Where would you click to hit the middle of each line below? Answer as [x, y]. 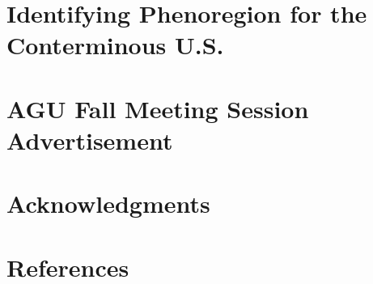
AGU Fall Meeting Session [158, 108]
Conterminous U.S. [115, 45]
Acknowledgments [108, 203]
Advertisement [90, 140]
